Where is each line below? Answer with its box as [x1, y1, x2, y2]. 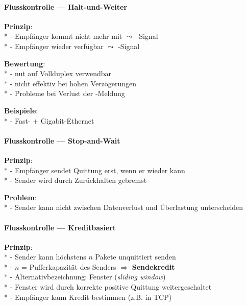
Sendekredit [132, 261, 175, 272]
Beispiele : [4, 105, 38, 115]
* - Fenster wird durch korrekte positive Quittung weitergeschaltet [4, 281, 212, 292]
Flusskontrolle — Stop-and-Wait [4, 135, 120, 146]
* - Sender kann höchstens [4, 251, 86, 262]
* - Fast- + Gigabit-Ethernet [4, 115, 94, 126]
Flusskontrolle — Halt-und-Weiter [4, 1, 128, 12]
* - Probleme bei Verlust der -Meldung [4, 88, 125, 99]
